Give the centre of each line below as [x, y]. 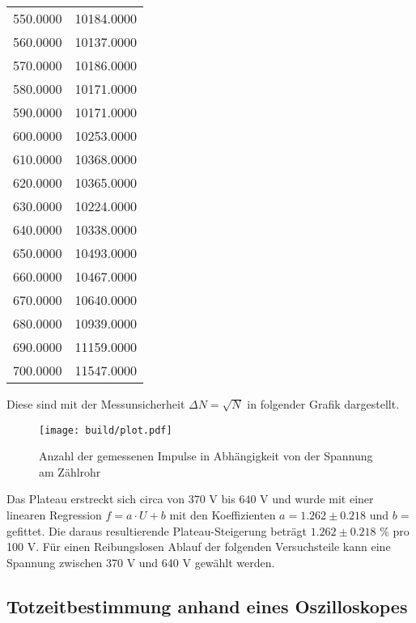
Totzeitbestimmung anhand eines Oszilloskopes [207, 606]
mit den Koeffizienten [223, 515]
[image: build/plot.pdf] [106, 430]
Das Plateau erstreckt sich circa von [96, 499]
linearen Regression [54, 515]
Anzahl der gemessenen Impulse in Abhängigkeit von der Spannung [206, 456]
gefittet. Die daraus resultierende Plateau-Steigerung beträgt [157, 530]
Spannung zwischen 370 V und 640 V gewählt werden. [141, 562]
